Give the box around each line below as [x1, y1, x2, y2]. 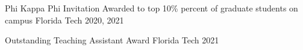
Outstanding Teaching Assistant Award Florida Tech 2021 [5, 34, 219, 46]
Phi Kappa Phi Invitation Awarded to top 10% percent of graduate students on [5, 2, 298, 14]
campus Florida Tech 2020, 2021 [5, 13, 124, 26]
